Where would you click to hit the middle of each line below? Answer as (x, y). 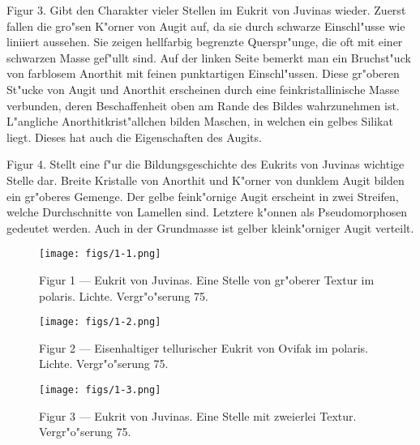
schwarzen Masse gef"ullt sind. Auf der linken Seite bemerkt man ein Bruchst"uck (209, 57)
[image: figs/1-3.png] (100, 390)
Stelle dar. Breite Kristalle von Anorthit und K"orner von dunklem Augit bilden (206, 180)
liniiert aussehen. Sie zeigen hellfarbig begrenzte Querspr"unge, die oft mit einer (205, 42)
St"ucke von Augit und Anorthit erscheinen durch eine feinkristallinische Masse (203, 89)
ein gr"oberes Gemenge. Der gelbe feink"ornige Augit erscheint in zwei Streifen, (203, 196)
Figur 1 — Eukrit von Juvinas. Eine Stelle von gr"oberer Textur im (207, 279)
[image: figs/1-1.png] (100, 254)
